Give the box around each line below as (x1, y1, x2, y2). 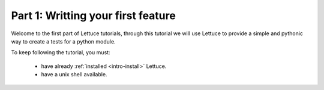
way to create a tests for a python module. (11, 38, 116, 45)
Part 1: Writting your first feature (11, 9, 176, 22)
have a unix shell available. (41, 71, 107, 78)
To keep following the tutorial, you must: (11, 49, 110, 56)
